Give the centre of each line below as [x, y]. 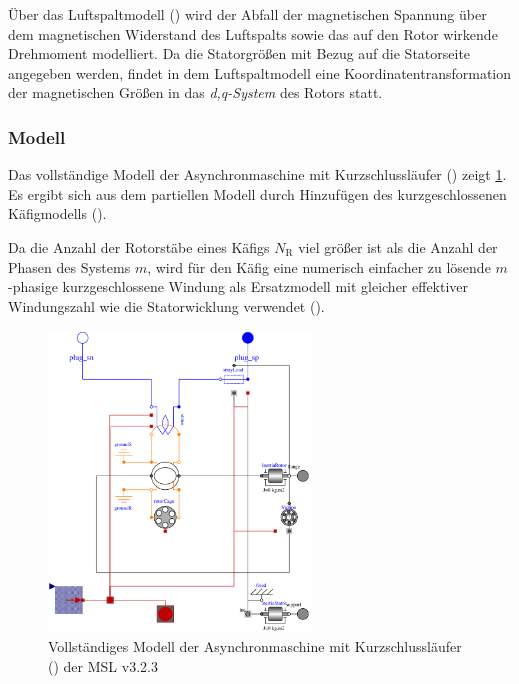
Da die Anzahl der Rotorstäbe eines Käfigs [139, 246]
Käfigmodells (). [57, 213]
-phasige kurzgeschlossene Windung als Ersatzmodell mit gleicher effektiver [238, 286]
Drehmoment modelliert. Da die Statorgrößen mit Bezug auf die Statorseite [239, 53]
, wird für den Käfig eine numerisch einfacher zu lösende [319, 266]
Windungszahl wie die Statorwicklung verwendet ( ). [166, 305]
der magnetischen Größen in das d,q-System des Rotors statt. [195, 92]
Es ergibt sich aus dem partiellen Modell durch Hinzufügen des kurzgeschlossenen [257, 193]
